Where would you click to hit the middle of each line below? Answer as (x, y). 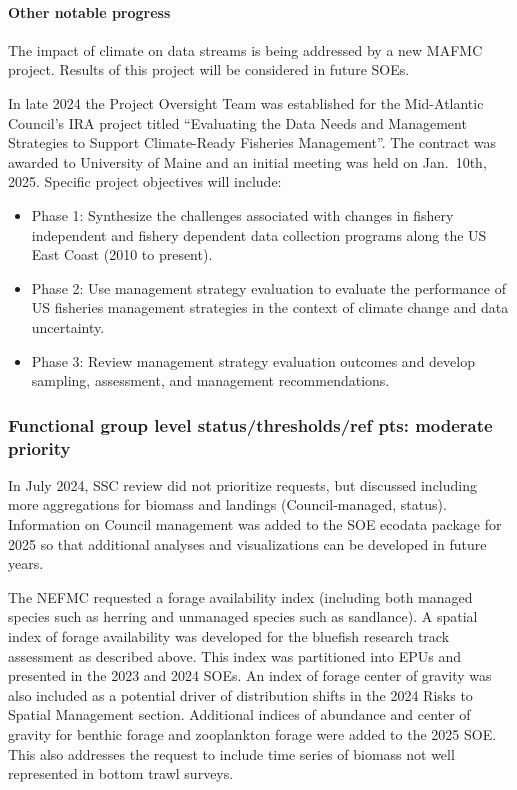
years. (26, 563)
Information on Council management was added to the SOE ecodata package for (255, 524)
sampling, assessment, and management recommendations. (210, 380)
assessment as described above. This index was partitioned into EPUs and (235, 655)
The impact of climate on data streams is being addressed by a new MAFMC (245, 49)
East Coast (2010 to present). (122, 254)
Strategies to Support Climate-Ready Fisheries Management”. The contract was (252, 142)
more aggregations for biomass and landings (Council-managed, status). (227, 504)
